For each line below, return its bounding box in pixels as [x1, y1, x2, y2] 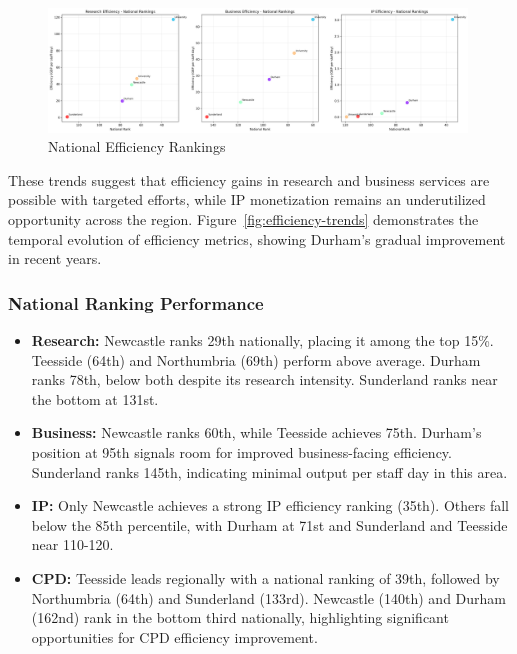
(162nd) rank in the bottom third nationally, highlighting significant [31, 607, 449, 628]
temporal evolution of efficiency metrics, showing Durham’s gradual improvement [8, 228, 506, 249]
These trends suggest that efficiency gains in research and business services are [8, 169, 490, 190]
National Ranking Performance [8, 290, 264, 315]
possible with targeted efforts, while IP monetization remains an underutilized [8, 189, 486, 210]
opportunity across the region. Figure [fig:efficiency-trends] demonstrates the [8, 208, 479, 229]
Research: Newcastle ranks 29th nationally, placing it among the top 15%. [31, 329, 494, 350]
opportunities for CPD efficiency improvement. [31, 626, 318, 647]
